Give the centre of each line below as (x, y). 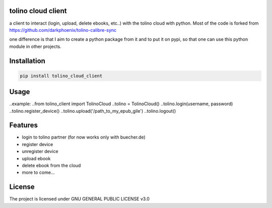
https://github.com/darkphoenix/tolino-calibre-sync (63, 30)
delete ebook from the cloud (51, 166)
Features (23, 125)
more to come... (38, 172)
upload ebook (36, 158)
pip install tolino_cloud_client (61, 76)
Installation (27, 61)
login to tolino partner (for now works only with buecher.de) (84, 137)
